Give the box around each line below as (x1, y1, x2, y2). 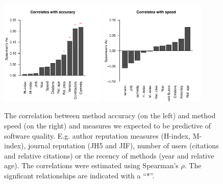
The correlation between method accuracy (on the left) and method (4, 110, 216, 121)
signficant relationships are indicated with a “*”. (4, 170, 155, 180)
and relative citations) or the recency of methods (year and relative (4, 150, 214, 161)
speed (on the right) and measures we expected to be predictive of (4, 120, 211, 130)
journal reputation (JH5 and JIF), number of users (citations (28, 140, 219, 151)
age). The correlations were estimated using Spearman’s (4, 160, 179, 171)
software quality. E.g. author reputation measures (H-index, (4, 130, 191, 141)
